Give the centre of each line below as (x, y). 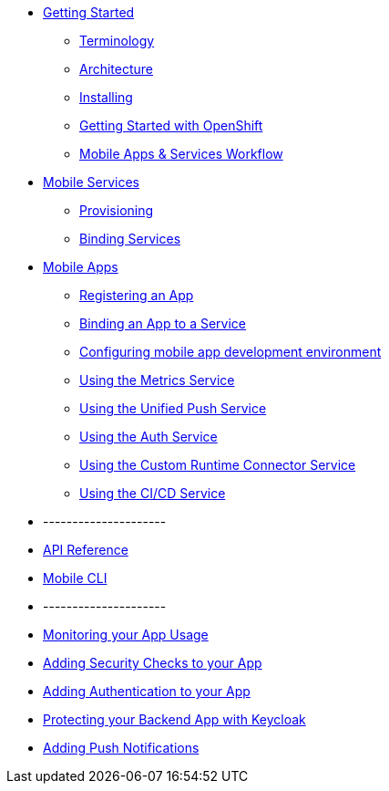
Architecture (117, 69)
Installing (106, 97)
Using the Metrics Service (157, 380)
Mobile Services (91, 182)
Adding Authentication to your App (147, 691)
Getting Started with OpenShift (171, 125)
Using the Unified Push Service (173, 408)
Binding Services (130, 239)
